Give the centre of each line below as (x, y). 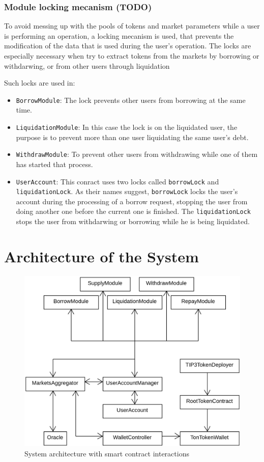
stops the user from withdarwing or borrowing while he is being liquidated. (133, 221)
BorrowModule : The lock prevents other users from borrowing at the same (131, 100)
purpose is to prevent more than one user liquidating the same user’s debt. (132, 137)
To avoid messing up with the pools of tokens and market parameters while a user (132, 26)
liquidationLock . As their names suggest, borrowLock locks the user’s (127, 191)
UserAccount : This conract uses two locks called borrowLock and (118, 181)
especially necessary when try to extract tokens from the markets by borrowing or (132, 56)
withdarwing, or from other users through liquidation (87, 65)
